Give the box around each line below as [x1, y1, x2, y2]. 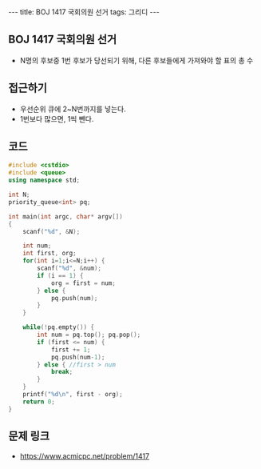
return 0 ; [22, 398, 56, 406]
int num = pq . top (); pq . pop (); [37, 331, 141, 339]
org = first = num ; [50, 279, 116, 287]
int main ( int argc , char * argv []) [8, 212, 124, 221]
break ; [50, 368, 73, 376]
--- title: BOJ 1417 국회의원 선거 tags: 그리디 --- [8, 7, 160, 17]
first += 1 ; [50, 346, 91, 354]
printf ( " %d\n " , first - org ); [22, 391, 124, 399]
